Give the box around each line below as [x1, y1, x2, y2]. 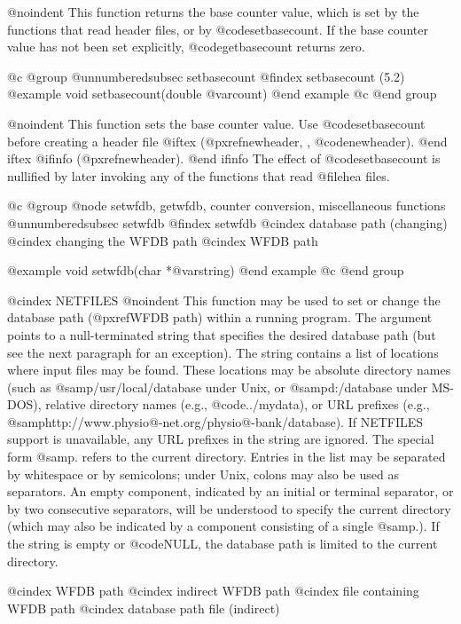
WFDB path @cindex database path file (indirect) [7, 598, 280, 617]
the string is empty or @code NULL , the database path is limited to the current [7, 534, 438, 553]
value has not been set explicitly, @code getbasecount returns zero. [7, 37, 365, 56]
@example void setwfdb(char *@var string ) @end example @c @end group [7, 261, 404, 280]
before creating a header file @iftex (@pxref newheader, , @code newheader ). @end [7, 131, 448, 150]
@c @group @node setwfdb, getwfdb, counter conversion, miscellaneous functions [7, 196, 446, 215]
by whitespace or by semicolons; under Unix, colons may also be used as [7, 464, 399, 483]
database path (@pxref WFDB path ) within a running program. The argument [7, 308, 433, 327]
